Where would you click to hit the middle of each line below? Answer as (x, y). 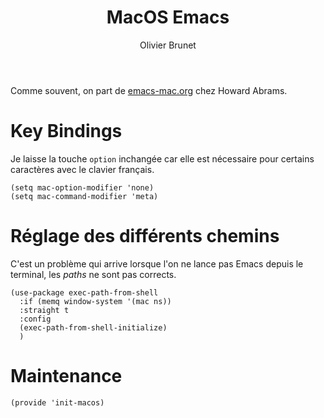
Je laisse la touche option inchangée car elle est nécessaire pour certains (162, 158)
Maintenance (66, 376)
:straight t (44, 310)
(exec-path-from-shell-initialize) (93, 327)
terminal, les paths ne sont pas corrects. (93, 274)
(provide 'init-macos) (57, 402)
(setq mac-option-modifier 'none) (82, 187)
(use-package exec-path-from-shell (84, 292)
